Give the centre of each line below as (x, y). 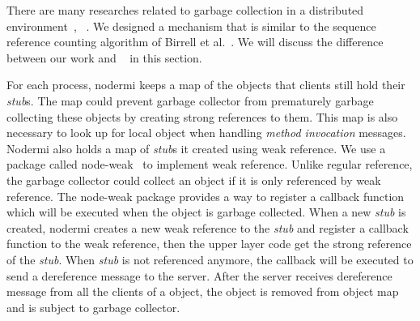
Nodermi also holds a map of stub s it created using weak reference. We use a (196, 148)
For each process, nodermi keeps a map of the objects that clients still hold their (206, 85)
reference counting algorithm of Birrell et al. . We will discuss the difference (195, 42)
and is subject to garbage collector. (93, 307)
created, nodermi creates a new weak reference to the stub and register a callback (208, 227)
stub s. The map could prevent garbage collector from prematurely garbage (190, 100)
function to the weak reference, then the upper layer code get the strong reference (209, 244)
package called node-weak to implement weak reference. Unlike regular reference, (210, 164)
